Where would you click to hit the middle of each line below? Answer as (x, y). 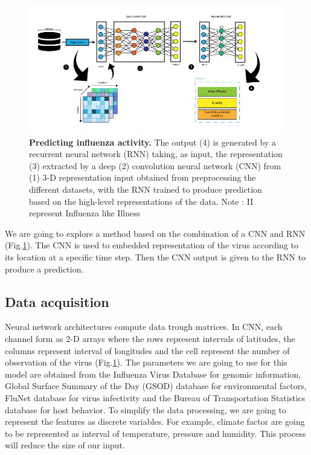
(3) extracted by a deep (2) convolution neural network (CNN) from (155, 165)
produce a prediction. (44, 269)
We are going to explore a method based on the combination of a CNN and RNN (155, 233)
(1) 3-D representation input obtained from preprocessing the (143, 177)
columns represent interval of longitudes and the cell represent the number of (147, 350)
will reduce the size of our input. (65, 445)
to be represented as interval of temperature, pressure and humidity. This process (155, 433)
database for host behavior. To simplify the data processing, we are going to (146, 409)
